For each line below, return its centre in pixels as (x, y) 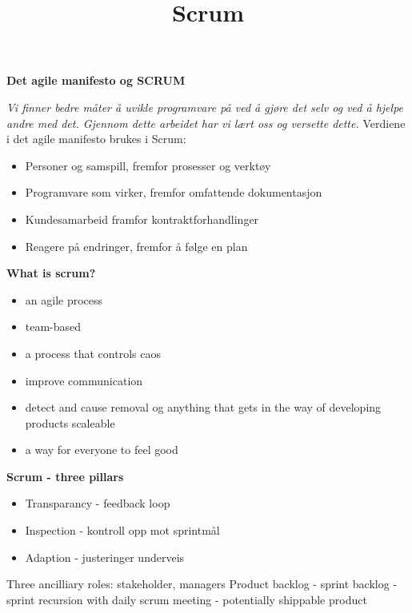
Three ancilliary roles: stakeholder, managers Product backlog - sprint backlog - (202, 584)
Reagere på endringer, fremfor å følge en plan (136, 246)
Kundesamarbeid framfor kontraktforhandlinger (142, 219)
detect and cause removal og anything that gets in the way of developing (203, 407)
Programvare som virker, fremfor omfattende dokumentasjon (174, 192)
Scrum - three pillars (65, 476)
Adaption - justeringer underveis (105, 557)
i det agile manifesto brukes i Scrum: (96, 139)
